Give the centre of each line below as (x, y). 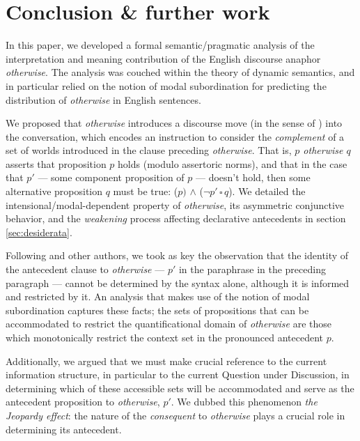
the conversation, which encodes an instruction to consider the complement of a (175, 136)
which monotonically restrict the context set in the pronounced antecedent (165, 337)
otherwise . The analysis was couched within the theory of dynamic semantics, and (180, 72)
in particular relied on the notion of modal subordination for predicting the (166, 85)
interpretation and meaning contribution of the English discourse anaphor (163, 58)
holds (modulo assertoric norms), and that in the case (233, 163)
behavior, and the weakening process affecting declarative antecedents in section (176, 218)
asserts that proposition (56, 163)
